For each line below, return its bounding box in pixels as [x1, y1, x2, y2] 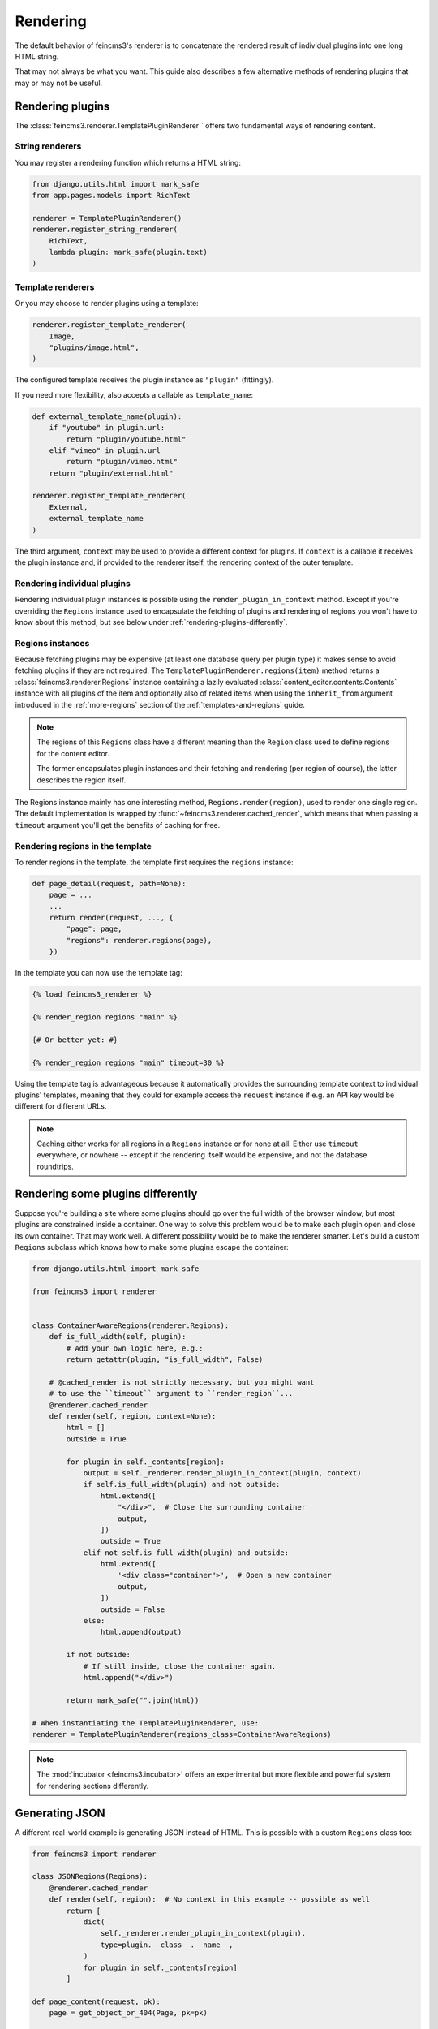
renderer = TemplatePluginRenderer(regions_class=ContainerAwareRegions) [32, 1730, 332, 1738]
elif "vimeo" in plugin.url [49, 446, 161, 454]
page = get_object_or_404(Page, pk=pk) [49, 2009, 208, 2018]
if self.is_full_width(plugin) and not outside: [83, 1480, 281, 1489]
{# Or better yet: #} [32, 1035, 118, 1045]
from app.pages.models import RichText [32, 191, 191, 200]
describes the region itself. [36, 775, 126, 785]
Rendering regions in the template [15, 840, 152, 851]
